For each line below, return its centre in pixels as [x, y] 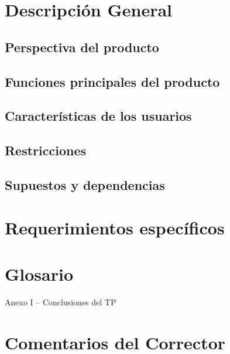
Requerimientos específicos [115, 228]
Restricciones [46, 150]
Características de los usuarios [98, 116]
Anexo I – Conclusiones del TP [61, 302]
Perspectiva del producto [82, 47]
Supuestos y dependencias [85, 184]
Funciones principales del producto [112, 81]
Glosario [39, 273]
